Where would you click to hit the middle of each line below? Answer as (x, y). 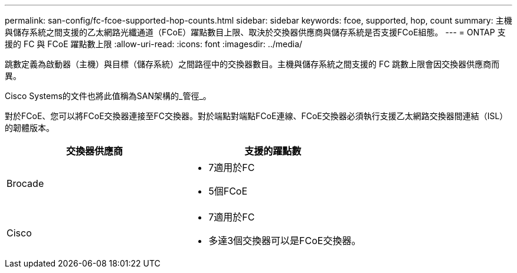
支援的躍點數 (273, 151)
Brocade (25, 183)
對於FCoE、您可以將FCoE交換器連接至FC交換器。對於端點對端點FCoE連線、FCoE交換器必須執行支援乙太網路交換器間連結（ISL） (256, 116)
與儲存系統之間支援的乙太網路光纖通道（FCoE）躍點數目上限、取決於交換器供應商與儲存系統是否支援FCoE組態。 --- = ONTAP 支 (255, 32)
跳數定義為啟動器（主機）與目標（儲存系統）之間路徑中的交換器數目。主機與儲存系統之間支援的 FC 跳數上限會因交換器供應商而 (252, 64)
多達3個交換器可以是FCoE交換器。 (285, 241)
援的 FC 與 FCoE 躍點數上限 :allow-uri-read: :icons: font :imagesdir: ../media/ (154, 44)
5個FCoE (228, 191)
